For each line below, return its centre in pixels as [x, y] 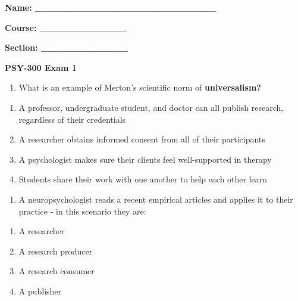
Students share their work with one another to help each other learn [143, 179]
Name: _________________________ [111, 7]
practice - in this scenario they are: [82, 211]
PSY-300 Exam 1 [41, 67]
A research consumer [57, 271]
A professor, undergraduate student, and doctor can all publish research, [151, 107]
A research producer [56, 251]
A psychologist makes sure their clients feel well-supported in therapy [145, 159]
